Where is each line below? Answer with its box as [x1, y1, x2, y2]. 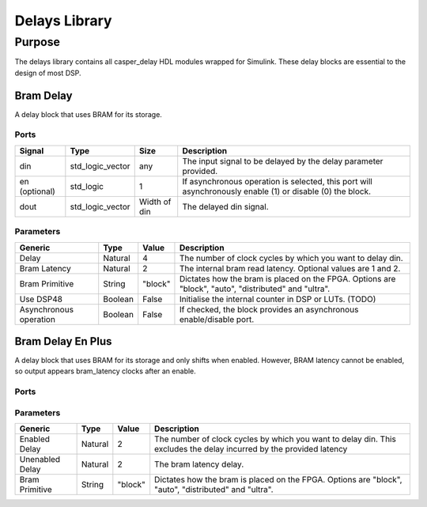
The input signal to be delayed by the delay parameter [182, 155, 384, 166]
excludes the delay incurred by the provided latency [154, 444, 348, 455]
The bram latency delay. [154, 459, 244, 470]
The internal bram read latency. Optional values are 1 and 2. [179, 263, 401, 274]
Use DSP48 [19, 293, 63, 305]
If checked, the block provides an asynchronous [179, 304, 359, 315]
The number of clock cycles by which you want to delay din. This [154, 433, 397, 445]
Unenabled [19, 454, 61, 465]
